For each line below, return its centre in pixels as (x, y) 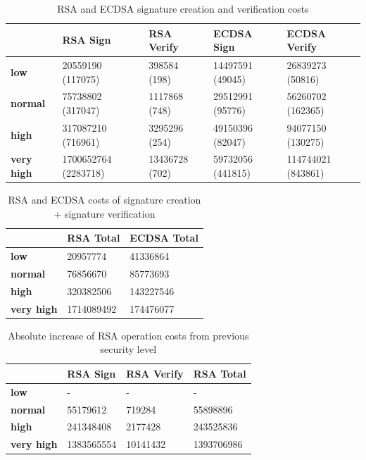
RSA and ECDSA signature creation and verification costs (183, 8)
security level (128, 349)
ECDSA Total (164, 238)
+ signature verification (105, 213)
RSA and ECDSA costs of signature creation (105, 200)
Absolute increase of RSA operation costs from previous (128, 335)
